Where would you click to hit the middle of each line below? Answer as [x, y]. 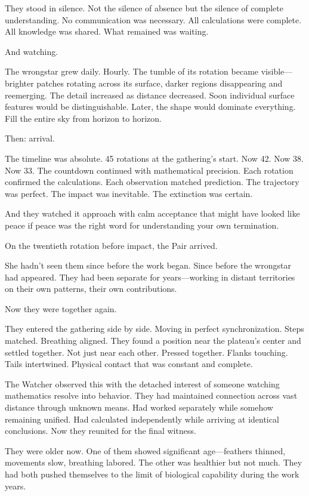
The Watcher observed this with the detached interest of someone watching [142, 383]
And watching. [32, 51]
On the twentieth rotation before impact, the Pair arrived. [111, 245]
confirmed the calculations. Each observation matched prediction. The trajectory [152, 182]
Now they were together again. [61, 308]
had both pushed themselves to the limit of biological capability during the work [152, 474]
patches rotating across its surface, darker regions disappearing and [160, 83]
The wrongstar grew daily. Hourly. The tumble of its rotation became [132, 71]
